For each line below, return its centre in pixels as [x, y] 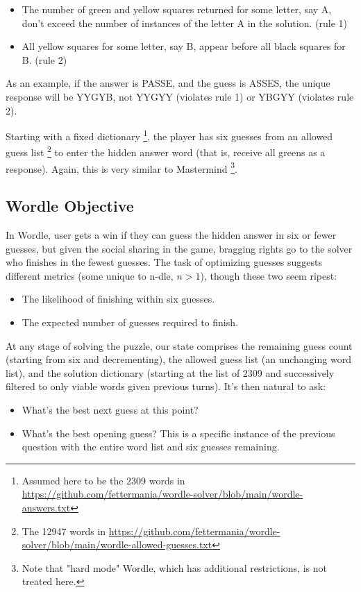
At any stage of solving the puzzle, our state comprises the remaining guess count [179, 345]
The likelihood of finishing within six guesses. [118, 299]
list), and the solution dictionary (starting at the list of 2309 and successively [170, 372]
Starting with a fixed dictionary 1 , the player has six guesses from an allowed [169, 135]
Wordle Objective [70, 206]
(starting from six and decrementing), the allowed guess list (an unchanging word [178, 359]
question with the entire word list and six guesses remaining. [151, 447]
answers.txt [46, 508]
